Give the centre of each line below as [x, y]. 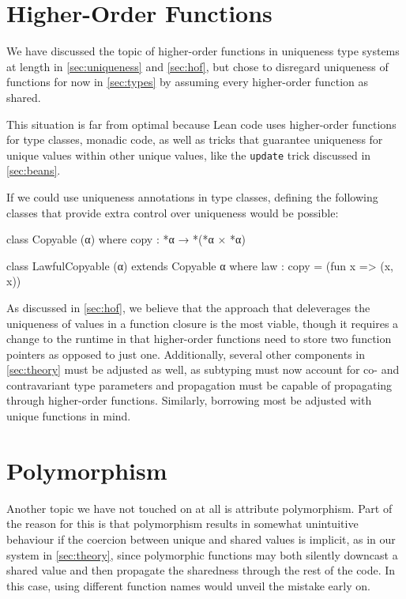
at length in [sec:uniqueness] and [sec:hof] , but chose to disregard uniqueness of [197, 66]
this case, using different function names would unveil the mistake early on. [188, 585]
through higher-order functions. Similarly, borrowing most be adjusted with [189, 400]
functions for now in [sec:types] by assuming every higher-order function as [188, 82]
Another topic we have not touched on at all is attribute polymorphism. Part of [199, 508]
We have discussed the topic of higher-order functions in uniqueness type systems [203, 51]
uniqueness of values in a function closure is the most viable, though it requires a [203, 323]
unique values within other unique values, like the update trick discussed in [189, 154]
